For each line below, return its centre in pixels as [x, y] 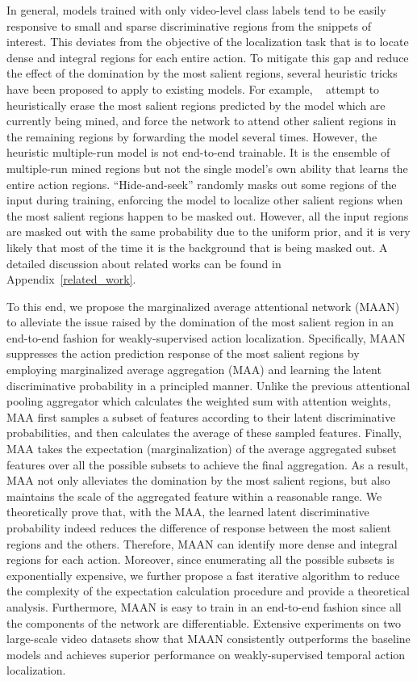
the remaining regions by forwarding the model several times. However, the [192, 136]
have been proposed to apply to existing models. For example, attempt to [193, 88]
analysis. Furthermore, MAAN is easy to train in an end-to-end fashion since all [204, 606]
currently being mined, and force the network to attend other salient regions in [202, 121]
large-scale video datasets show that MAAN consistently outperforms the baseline [208, 639]
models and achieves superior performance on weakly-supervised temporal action [206, 654]
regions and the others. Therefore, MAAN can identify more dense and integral [202, 543]
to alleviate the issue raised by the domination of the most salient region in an [200, 322]
